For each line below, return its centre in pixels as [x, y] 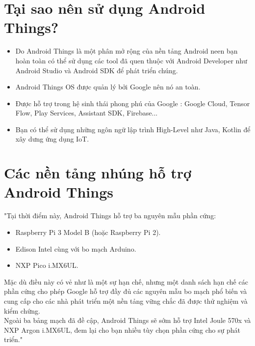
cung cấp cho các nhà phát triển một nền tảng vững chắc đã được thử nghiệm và [126, 301]
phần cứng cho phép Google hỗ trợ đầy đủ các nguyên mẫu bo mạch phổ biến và [126, 291]
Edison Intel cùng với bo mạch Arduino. [76, 248]
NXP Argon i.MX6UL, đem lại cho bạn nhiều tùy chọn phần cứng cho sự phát [122, 330]
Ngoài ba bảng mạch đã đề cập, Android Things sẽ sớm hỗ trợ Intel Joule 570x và [127, 320]
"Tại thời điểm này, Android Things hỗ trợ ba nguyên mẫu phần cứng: [110, 216]
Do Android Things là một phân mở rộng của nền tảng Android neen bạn [127, 51]
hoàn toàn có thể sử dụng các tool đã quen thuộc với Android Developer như [131, 60]
